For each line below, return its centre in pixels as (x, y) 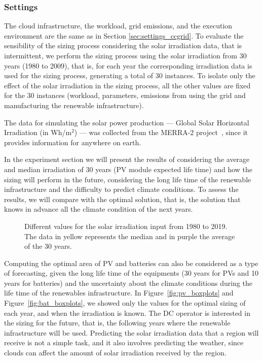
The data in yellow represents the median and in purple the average (130, 236)
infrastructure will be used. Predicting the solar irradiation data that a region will (131, 332)
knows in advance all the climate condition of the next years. (99, 209)
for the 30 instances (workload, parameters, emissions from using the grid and (125, 95)
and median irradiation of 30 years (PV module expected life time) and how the (128, 169)
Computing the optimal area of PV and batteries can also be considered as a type (131, 263)
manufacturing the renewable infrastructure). (74, 105)
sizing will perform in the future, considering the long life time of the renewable (128, 179)
